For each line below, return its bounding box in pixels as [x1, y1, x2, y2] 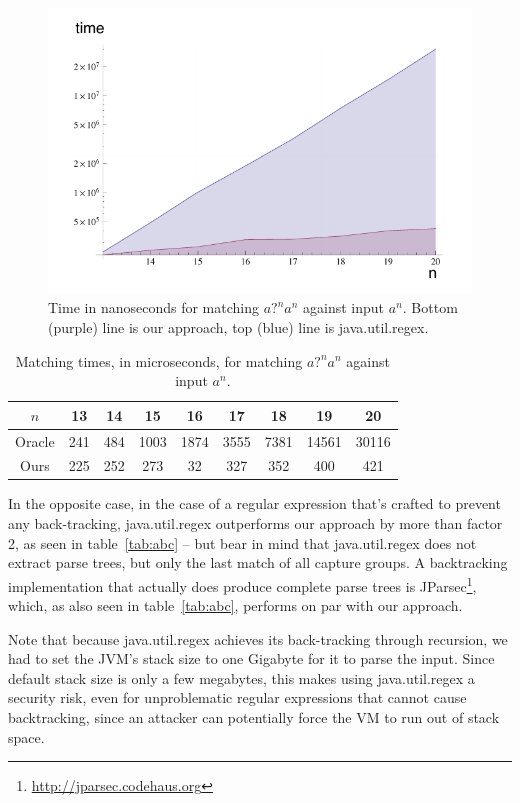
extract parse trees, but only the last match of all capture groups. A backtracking [8, 552, 508, 573]
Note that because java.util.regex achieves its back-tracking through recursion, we [8, 628, 508, 649]
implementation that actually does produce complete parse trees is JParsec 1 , [8, 572, 477, 596]
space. [8, 726, 45, 747]
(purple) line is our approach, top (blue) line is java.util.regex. [48, 316, 429, 337]
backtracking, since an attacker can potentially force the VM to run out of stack [8, 707, 500, 728]
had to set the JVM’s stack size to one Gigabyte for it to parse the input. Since [8, 648, 495, 669]
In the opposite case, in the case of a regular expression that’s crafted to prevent [8, 493, 501, 514]
